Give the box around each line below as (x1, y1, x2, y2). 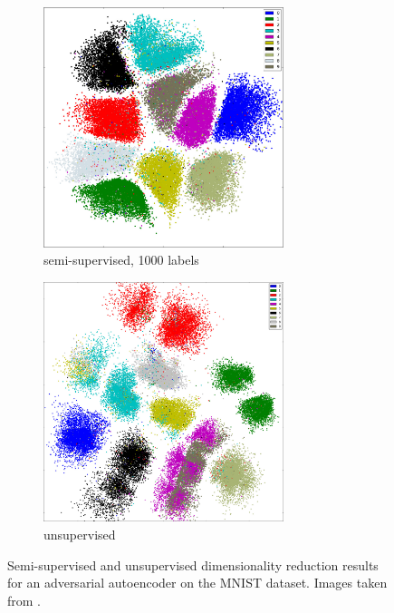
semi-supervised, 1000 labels (43, 250, 199, 269)
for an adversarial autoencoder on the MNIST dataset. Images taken (7, 573, 388, 592)
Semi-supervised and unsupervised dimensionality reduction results (7, 555, 379, 574)
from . (7, 590, 42, 609)
